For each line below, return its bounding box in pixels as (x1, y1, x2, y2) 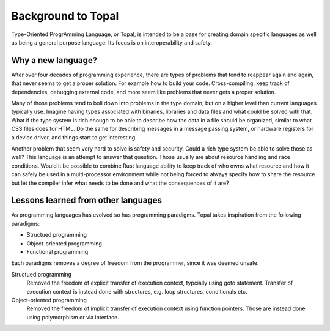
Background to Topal (11, 9, 119, 23)
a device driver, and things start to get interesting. (11, 133, 137, 141)
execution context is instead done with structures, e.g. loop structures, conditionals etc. (26, 288, 248, 295)
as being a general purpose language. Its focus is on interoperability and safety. (11, 39, 213, 46)
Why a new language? (11, 55, 98, 65)
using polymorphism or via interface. (26, 313, 119, 321)
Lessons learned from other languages (11, 195, 162, 206)
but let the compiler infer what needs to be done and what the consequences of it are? (11, 179, 229, 187)
